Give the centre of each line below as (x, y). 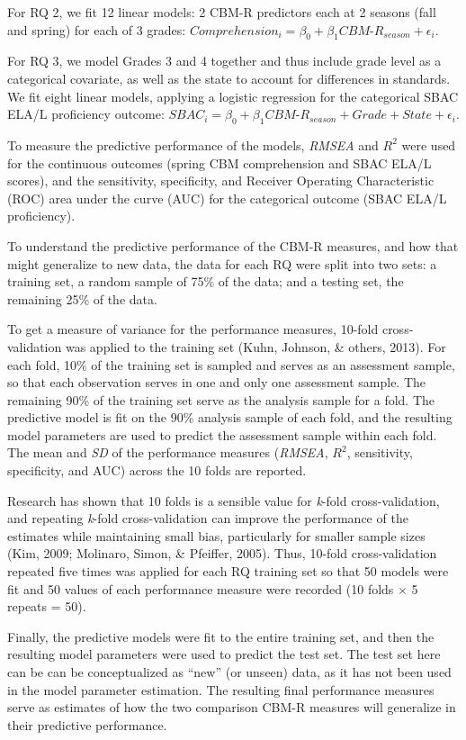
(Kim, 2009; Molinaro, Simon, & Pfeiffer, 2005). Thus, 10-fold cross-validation (222, 553)
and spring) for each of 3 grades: (97, 29)
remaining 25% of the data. (82, 298)
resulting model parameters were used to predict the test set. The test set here (224, 654)
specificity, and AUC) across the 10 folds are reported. (157, 470)
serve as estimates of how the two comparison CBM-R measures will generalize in (232, 707)
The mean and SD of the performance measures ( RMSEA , (168, 452)
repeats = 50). (47, 606)
